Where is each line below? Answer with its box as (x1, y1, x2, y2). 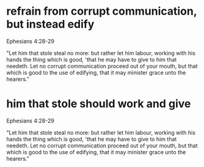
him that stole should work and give (6, 97, 191, 111)
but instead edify (6, 17, 95, 31)
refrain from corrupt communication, (6, 4, 197, 18)
